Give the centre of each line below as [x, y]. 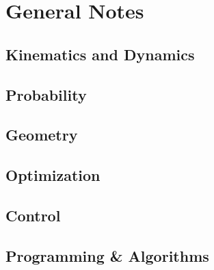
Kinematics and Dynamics [100, 54]
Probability [46, 94]
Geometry [42, 135]
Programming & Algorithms [107, 255]
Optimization [53, 175]
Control [33, 215]
